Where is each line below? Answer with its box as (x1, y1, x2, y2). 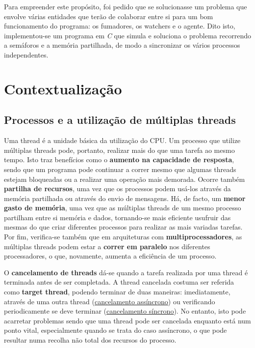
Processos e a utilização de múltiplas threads (4, 112, 236, 127)
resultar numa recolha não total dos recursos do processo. (4, 335, 177, 345)
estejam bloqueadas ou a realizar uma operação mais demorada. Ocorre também (4, 174, 245, 184)
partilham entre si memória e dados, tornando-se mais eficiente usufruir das (4, 212, 231, 222)
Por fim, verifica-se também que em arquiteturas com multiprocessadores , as (4, 232, 242, 242)
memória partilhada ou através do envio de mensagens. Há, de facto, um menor (4, 193, 246, 203)
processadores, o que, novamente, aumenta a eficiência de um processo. (4, 251, 217, 261)
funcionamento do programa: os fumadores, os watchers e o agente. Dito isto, (4, 21, 235, 31)
